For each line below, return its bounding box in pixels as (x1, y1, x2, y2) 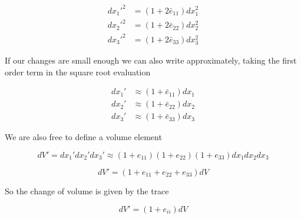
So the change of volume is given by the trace (5, 184, 169, 197)
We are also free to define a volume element (5, 131, 162, 143)
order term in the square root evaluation (5, 65, 151, 78)
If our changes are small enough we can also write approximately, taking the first (5, 54, 297, 67)
